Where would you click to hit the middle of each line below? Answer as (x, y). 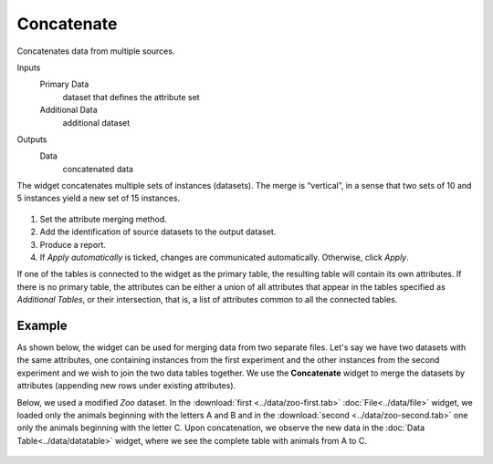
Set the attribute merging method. (104, 219)
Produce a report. (73, 244)
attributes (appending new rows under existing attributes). (126, 386)
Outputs (32, 139)
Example (42, 325)
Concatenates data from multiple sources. (96, 51)
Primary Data (64, 84)
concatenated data (98, 169)
